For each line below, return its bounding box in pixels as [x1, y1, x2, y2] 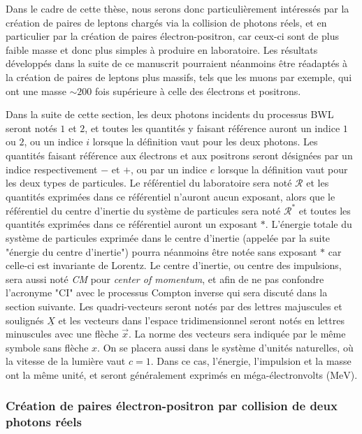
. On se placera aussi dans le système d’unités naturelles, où [97, 340, 354, 354]
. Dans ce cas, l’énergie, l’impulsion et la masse [150, 354, 352, 368]
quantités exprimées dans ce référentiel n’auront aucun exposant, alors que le [6, 189, 335, 203]
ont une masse [6, 83, 66, 98]
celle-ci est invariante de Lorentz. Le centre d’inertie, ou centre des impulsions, [6, 258, 342, 273]
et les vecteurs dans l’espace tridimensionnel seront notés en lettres [58, 312, 345, 327]
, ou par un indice [131, 161, 207, 176]
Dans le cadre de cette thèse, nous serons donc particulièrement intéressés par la [6, 1, 349, 15]
